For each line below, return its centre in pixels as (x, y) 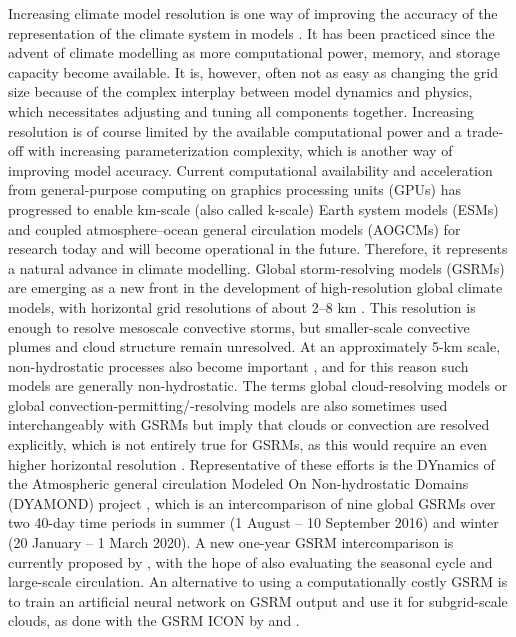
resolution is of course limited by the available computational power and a (235, 130)
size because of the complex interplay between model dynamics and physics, (240, 91)
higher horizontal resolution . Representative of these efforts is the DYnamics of (251, 463)
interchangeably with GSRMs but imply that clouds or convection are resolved (249, 424)
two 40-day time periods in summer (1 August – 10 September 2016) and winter (253, 522)
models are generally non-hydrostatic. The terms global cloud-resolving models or (258, 385)
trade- (485, 130)
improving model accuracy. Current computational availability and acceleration (250, 169)
